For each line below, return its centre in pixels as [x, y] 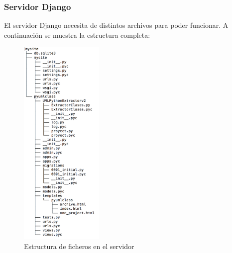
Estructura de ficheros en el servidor [79, 246]
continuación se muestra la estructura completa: [77, 35]
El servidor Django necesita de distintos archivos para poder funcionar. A [116, 25]
